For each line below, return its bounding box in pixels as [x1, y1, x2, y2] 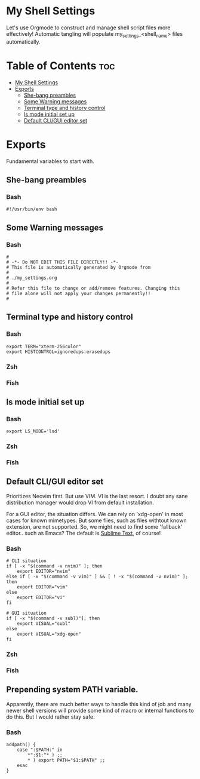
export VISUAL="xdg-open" [17, 631, 82, 637]
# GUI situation [6, 611, 47, 617]
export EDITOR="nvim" [17, 569, 70, 575]
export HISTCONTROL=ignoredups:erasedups [6, 348, 111, 355]
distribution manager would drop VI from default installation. [6, 499, 154, 506]
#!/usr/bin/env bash [6, 206, 58, 213]
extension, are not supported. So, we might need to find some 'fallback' [6, 523, 183, 530]
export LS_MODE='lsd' [6, 428, 60, 434]
